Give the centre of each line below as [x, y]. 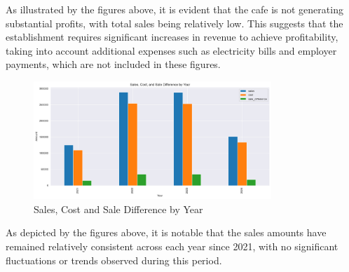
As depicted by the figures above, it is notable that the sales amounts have [166, 232]
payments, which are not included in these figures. [113, 64]
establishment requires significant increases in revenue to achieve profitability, [172, 37]
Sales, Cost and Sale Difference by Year [118, 209]
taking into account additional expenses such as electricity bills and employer [171, 50]
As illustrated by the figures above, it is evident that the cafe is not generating [174, 9]
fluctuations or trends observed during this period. [114, 260]
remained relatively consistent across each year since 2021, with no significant [172, 246]
